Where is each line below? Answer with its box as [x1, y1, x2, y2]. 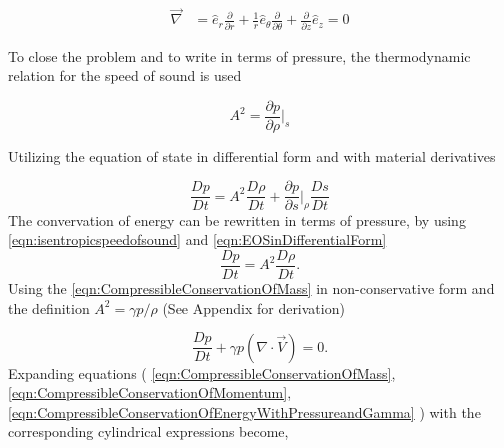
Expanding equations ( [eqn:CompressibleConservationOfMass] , [8, 362, 396, 383]
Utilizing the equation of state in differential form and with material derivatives [8, 145, 496, 166]
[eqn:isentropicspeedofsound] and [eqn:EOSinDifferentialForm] [8, 229, 387, 250]
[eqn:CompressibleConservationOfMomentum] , [8, 382, 292, 403]
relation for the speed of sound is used [8, 65, 242, 86]
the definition [8, 297, 90, 318]
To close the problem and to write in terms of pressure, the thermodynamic [8, 45, 471, 66]
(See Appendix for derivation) [162, 297, 345, 318]
